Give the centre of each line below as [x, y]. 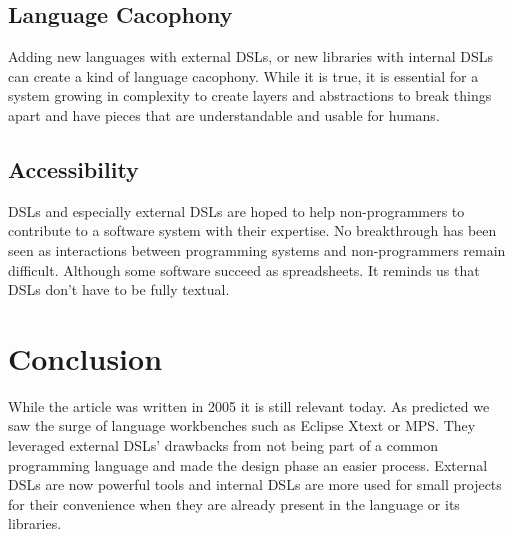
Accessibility [73, 168]
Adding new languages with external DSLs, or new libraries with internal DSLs [251, 56]
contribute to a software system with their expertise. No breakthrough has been [252, 230]
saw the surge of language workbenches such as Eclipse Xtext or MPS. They [242, 425]
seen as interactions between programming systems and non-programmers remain [257, 249]
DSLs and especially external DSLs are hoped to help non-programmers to [236, 210]
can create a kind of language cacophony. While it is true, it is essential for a [243, 75]
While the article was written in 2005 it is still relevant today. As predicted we [249, 405]
